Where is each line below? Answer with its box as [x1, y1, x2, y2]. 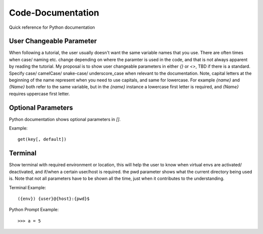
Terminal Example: [9, 184, 46, 190]
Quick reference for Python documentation [9, 24, 95, 30]
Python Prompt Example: [9, 207, 59, 213]
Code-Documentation [9, 7, 99, 18]
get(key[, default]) [18, 136, 67, 142]
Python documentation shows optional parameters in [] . [9, 116, 121, 122]
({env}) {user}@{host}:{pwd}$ [18, 195, 90, 201]
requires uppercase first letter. [9, 91, 70, 97]
